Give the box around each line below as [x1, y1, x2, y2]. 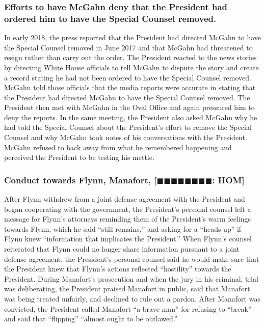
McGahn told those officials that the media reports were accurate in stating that [4, 82, 256, 93]
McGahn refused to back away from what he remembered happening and [4, 142, 232, 152]
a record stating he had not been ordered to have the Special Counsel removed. [4, 72, 251, 83]
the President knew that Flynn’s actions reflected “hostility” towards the [4, 263, 231, 274]
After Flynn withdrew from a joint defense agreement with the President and [4, 194, 245, 204]
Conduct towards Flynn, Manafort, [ [4, 173, 157, 186]
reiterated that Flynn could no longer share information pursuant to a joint [4, 243, 240, 254]
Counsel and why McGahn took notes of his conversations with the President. [4, 132, 247, 143]
